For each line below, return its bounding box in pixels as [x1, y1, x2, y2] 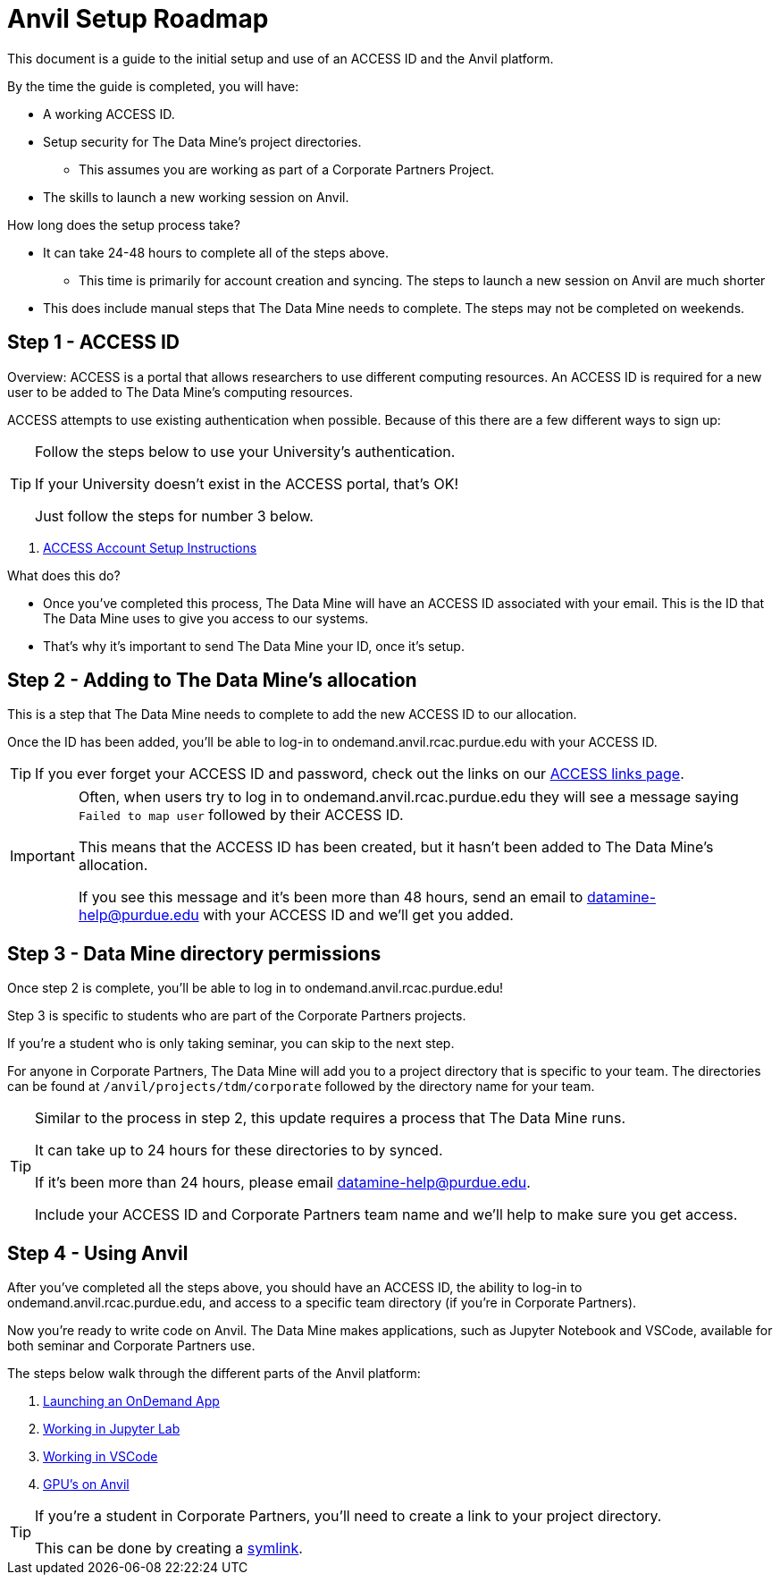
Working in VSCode [43, 1449, 158, 1465]
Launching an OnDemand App [43, 1393, 220, 1409]
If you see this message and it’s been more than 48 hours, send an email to [78, 888, 583, 907]
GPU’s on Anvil [43, 1476, 130, 1493]
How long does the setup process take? [7, 216, 240, 233]
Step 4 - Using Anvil [7, 1241, 189, 1265]
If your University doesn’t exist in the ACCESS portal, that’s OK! [35, 474, 458, 493]
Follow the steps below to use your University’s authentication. [35, 442, 456, 461]
